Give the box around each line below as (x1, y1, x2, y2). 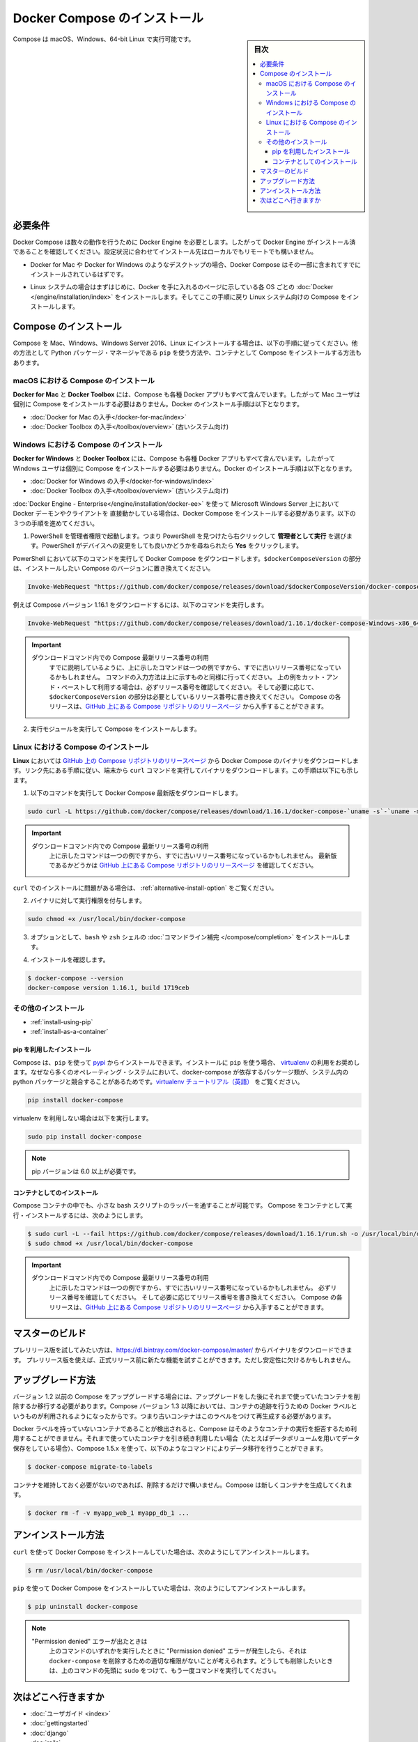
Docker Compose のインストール (13, 10, 203, 26)
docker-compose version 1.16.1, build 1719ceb (27, 984, 189, 992)
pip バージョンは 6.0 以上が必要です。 (31, 1167, 140, 1176)
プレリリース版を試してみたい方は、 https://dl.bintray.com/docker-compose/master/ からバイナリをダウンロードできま (13, 1346, 353, 1355)
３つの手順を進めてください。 (13, 519, 99, 527)
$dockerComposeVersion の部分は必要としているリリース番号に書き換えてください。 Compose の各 (49, 693, 341, 701)
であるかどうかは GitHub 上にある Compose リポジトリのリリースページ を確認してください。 (49, 861, 318, 870)
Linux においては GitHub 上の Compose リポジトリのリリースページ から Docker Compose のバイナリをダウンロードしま (13, 756, 359, 764)
